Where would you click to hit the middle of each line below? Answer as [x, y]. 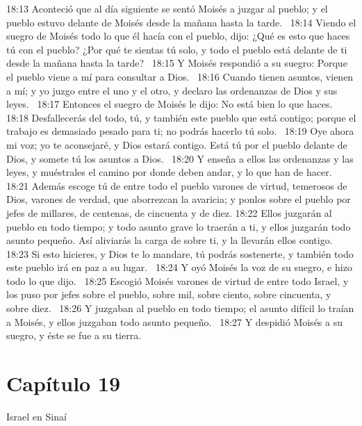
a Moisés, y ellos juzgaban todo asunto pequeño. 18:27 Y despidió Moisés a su [174, 321]
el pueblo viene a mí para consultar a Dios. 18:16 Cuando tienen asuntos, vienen [180, 76]
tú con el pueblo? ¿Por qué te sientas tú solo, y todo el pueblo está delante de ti [177, 49]
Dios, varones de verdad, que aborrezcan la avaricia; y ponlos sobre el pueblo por [179, 199]
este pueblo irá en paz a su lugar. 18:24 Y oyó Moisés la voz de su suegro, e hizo [179, 267]
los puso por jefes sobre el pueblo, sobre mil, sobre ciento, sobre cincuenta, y [169, 294]
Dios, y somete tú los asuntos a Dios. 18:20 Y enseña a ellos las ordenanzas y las [180, 158]
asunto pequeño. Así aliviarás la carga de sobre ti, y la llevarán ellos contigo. [170, 240]
